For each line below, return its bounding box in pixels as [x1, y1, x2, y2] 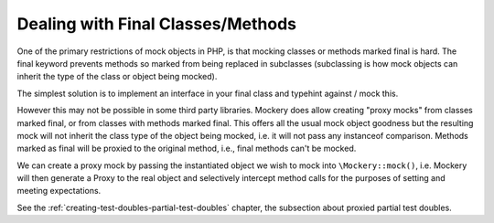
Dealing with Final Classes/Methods [16, 14, 297, 34]
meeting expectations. [16, 186, 102, 196]
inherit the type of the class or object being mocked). [16, 71, 218, 82]
